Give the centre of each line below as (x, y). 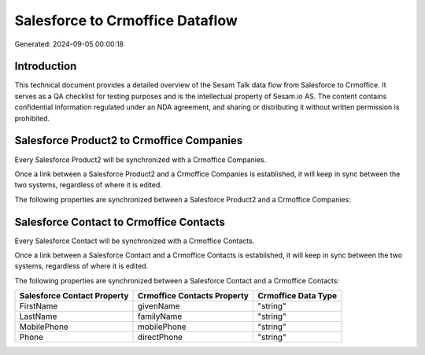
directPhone (160, 337)
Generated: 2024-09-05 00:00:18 (69, 44)
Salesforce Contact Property (74, 296)
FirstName (39, 306)
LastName (38, 316)
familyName (160, 316)
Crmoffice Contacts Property (193, 296)
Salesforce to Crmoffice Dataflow (126, 20)
